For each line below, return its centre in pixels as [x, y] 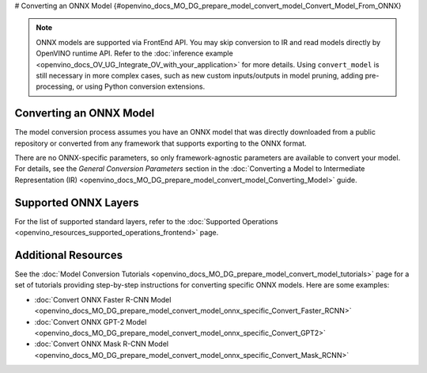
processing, [55, 86]
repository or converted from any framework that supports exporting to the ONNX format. [161, 143]
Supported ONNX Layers [77, 202]
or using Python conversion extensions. [141, 86]
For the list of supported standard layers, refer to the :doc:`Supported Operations [146, 221]
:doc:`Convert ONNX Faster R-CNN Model [103, 299]
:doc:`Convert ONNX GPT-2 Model [91, 322]
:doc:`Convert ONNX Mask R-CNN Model [102, 344]
